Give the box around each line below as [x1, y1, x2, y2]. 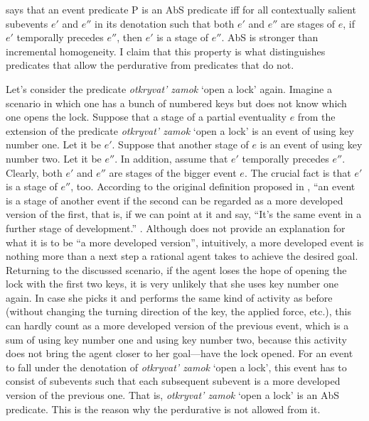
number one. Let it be [6, 137, 102, 152]
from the [297, 109, 336, 124]
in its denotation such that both [95, 16, 235, 31]
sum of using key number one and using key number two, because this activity [6, 332, 347, 346]
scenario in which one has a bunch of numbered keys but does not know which [6, 95, 347, 110]
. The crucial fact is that [244, 165, 351, 180]
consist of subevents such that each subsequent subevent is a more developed [6, 373, 341, 388]
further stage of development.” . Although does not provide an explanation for [6, 220, 346, 235]
